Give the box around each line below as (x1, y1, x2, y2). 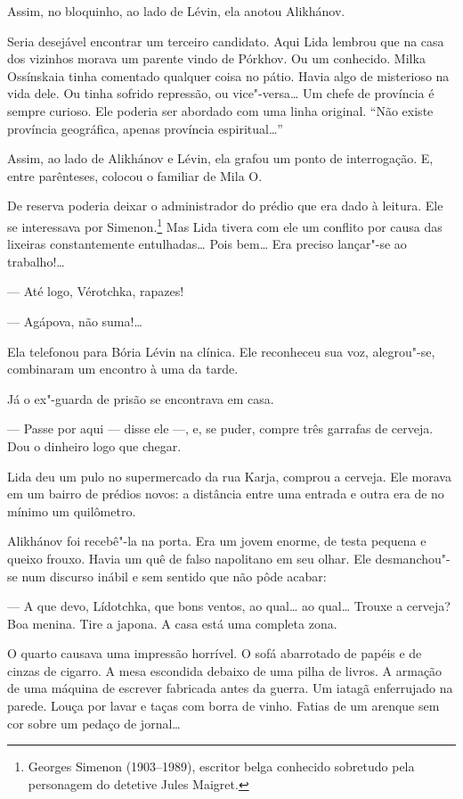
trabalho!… (7, 251, 65, 270)
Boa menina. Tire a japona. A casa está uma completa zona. (7, 614, 337, 632)
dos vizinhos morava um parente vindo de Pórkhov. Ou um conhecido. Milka (7, 49, 426, 68)
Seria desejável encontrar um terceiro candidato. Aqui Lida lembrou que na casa (7, 31, 444, 50)
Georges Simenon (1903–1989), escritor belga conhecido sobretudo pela (28, 757, 415, 776)
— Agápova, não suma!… (7, 311, 142, 330)
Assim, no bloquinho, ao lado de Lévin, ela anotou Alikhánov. (7, 2, 345, 20)
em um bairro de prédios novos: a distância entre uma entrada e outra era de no (7, 484, 444, 503)
